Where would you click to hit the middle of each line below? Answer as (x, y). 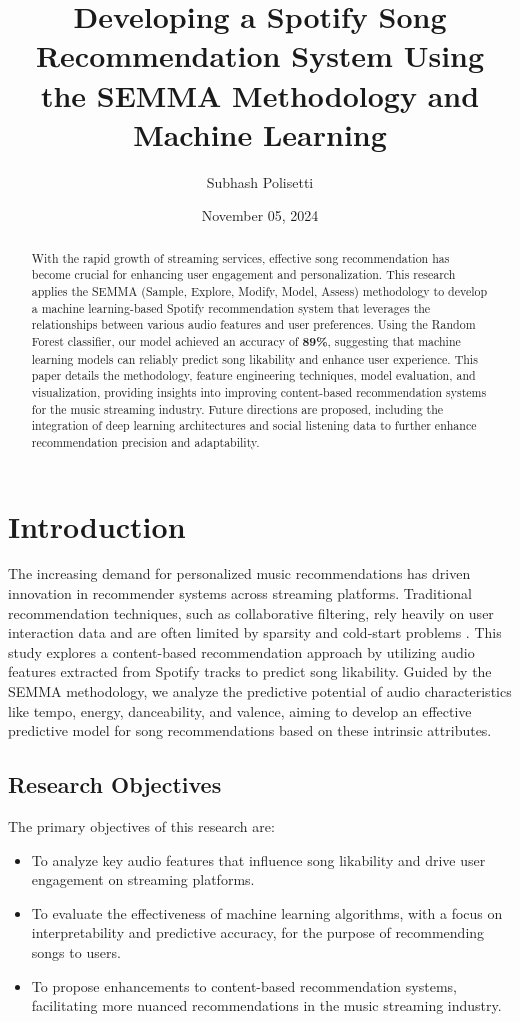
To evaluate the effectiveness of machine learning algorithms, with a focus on (267, 912)
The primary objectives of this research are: (141, 826)
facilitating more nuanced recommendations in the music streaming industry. (266, 1005)
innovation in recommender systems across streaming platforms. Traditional (240, 593)
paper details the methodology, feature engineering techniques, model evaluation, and (253, 375)
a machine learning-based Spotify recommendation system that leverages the (231, 307)
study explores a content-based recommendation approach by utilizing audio (241, 651)
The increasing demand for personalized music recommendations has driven (239, 573)
